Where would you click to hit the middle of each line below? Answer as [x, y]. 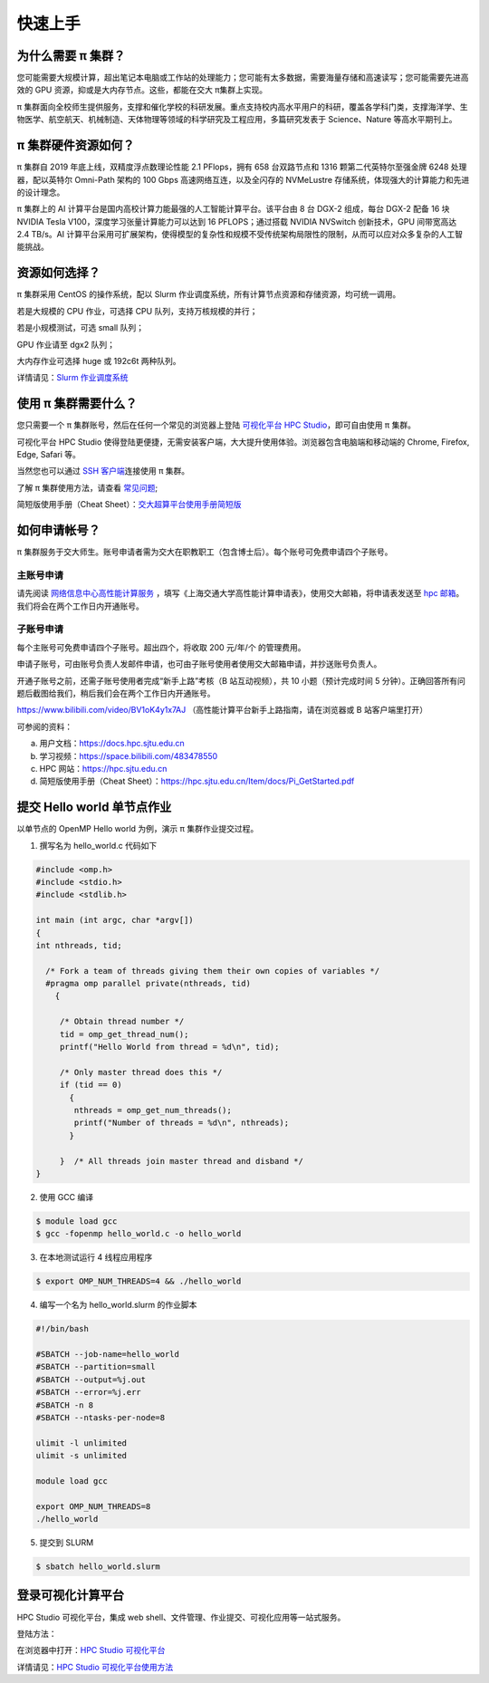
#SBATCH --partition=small [96, 1367]
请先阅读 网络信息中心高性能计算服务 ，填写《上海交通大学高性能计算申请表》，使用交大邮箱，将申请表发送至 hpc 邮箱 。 [240, 593]
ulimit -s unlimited [81, 1456]
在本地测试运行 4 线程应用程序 [96, 1257]
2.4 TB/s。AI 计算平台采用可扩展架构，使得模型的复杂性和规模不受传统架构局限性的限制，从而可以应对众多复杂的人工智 [240, 235]
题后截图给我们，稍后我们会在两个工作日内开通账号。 [116, 693]
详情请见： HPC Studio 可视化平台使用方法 [95, 1667]
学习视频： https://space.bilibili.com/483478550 [129, 755]
